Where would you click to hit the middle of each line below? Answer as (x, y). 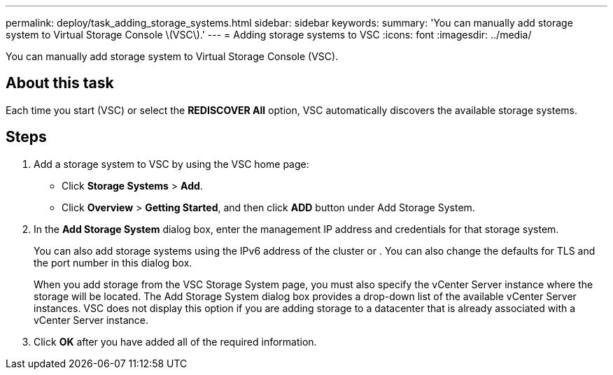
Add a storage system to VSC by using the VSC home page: (171, 164)
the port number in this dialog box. (113, 262)
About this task (60, 83)
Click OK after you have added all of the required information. (175, 341)
